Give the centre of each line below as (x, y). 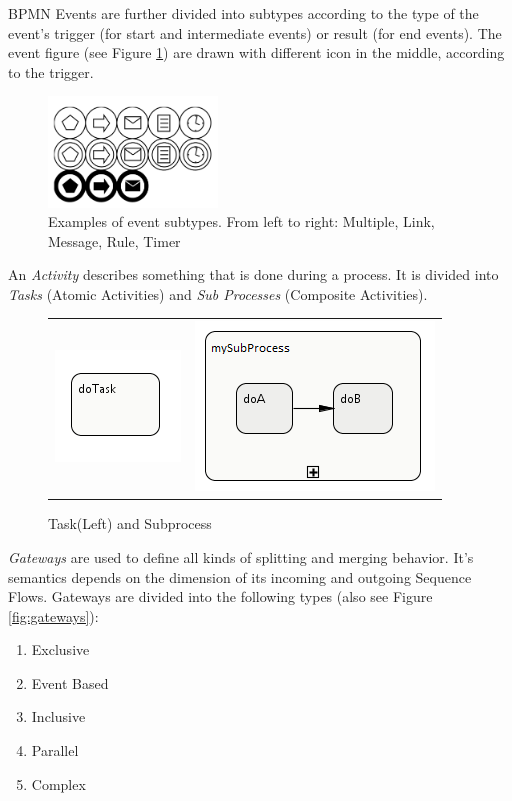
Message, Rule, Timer (114, 240)
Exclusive (60, 649)
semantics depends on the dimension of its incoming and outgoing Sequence (240, 576)
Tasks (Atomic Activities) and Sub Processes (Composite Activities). (218, 293)
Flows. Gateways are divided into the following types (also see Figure (220, 596)
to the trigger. (51, 71)
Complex (58, 783)
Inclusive (58, 716)
